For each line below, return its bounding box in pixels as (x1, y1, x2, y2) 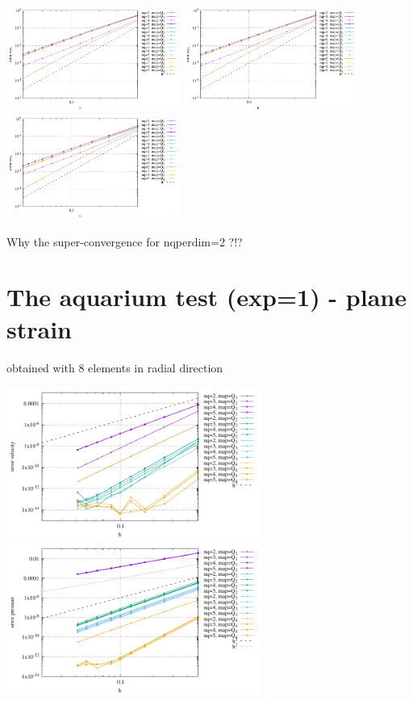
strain (6, 312, 72, 345)
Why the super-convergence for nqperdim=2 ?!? (6, 233, 243, 250)
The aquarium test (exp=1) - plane (6, 280, 407, 313)
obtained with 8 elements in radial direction (6, 359, 223, 376)
